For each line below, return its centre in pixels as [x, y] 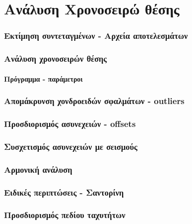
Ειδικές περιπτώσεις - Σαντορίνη [64, 192]
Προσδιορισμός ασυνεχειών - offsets [70, 124]
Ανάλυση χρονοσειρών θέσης [56, 58]
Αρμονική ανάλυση [38, 169]
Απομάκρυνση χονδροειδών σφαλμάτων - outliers [94, 101]
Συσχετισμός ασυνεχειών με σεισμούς [71, 146]
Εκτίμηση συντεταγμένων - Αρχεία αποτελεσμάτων [96, 36]
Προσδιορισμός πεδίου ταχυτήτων [65, 215]
